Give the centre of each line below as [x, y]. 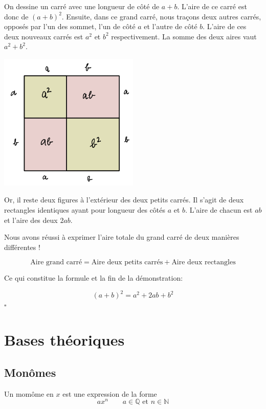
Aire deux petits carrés [127, 263]
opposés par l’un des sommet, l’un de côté [70, 26]
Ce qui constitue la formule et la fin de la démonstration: [94, 278]
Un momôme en [29, 393]
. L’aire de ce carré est [212, 6]
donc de [16, 16]
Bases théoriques [64, 340]
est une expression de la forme [110, 393]
